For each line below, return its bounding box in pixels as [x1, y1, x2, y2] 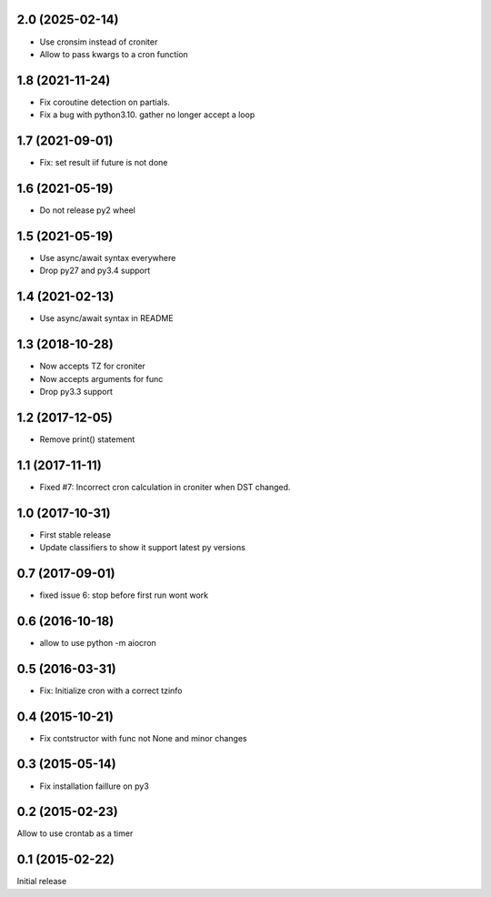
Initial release [16, 876, 67, 887]
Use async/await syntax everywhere [39, 252, 176, 263]
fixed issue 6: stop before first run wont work [39, 590, 209, 600]
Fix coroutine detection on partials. [39, 96, 170, 107]
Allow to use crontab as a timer [16, 828, 134, 839]
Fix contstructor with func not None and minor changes [39, 732, 247, 743]
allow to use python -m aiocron [39, 637, 156, 648]
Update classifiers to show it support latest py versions [39, 542, 245, 553]
